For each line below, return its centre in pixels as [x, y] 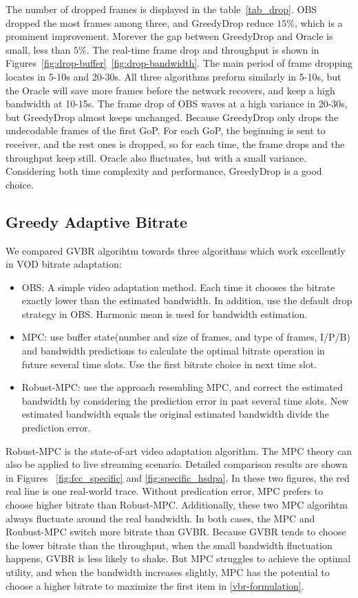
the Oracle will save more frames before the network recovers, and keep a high [170, 90]
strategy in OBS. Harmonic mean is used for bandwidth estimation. [165, 313]
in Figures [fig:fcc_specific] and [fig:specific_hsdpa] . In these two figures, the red [178, 477]
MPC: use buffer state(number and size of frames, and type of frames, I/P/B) [186, 337]
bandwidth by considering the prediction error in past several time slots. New [185, 400]
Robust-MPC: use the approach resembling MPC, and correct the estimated [182, 387]
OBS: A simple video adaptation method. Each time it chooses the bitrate [178, 287]
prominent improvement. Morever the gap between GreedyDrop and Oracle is [169, 36]
